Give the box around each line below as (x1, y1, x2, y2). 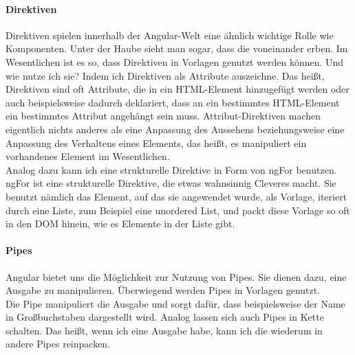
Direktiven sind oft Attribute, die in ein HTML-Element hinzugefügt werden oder (6, 82, 349, 96)
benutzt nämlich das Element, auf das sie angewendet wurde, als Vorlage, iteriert (6, 189, 347, 203)
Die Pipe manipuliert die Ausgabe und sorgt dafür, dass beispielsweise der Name (6, 296, 345, 310)
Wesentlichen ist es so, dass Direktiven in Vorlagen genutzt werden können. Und (6, 54, 344, 69)
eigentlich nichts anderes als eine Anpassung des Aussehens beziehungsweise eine (6, 122, 345, 136)
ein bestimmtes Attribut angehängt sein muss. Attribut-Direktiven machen (6, 108, 321, 123)
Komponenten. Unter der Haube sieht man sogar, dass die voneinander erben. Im (6, 41, 348, 56)
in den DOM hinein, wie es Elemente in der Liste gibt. (6, 216, 235, 231)
